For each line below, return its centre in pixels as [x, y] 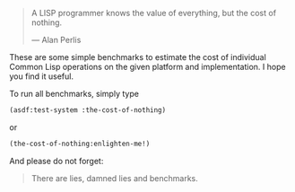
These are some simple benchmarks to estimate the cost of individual [138, 57]
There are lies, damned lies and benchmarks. [115, 178]
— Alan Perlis [56, 40]
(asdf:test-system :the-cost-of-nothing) [88, 110]
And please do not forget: [56, 161]
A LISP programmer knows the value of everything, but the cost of [153, 13]
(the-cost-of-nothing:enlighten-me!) [80, 144]
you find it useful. [42, 76]
